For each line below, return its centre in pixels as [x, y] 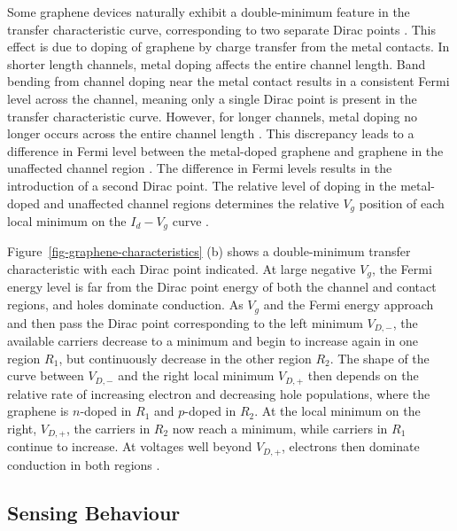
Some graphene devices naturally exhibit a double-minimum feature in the [209, 12]
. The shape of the [380, 358]
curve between [46, 375]
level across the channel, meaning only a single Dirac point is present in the [212, 98]
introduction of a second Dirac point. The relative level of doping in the [202, 185]
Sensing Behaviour [94, 512]
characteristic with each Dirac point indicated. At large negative [182, 269]
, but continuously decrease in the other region [185, 358]
